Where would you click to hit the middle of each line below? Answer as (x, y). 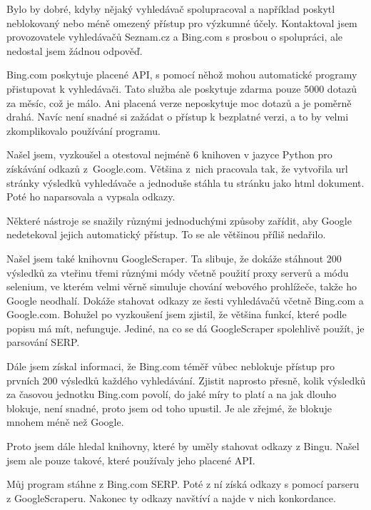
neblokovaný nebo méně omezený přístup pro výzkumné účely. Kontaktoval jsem (182, 22)
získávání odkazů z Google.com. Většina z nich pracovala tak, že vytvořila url (177, 168)
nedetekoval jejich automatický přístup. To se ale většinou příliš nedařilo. (166, 234)
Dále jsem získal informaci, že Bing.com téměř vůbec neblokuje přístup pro (171, 366)
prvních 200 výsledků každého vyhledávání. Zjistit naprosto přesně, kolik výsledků (186, 380)
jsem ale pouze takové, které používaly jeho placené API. (131, 460)
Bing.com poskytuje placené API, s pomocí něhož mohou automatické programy (182, 75)
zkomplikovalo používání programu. (83, 130)
